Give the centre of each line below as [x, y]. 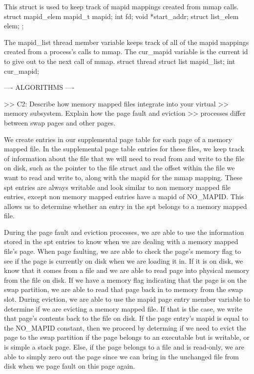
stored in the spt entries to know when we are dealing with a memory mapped [121, 241]
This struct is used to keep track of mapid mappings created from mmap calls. [121, 6]
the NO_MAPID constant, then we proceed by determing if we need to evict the [125, 327]
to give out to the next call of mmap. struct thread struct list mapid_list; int [120, 61]
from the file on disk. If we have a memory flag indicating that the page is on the [125, 280]
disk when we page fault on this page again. [70, 366]
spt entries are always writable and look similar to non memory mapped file [117, 187]
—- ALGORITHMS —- [39, 87]
